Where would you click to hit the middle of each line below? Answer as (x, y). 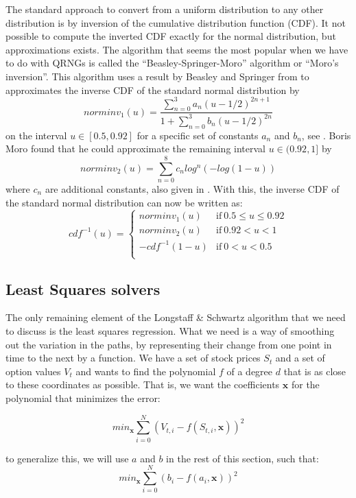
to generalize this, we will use (67, 458)
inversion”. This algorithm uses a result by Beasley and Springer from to (157, 76)
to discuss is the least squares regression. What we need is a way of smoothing (170, 331)
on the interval (36, 135)
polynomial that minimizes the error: (83, 398)
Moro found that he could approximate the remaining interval (135, 149)
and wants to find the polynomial (146, 371)
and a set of (300, 358)
